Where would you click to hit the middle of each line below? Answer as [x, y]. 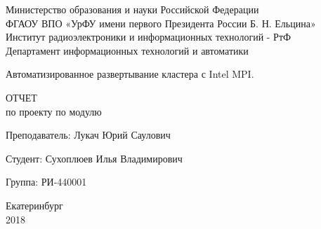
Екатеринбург [34, 205]
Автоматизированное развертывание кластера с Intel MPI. [130, 74]
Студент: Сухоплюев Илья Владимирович [94, 158]
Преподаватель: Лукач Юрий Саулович [88, 135]
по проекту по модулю [54, 111]
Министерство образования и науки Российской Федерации [132, 9]
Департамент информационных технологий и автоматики [127, 50]
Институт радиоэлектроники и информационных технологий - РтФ [149, 37]
